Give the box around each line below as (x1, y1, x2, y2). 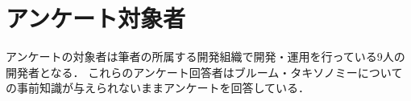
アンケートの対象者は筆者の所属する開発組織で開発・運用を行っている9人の (6, 48, 405, 65)
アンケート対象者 (6, 2, 185, 34)
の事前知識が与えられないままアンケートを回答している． (6, 79, 310, 96)
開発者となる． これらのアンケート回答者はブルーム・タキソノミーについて (6, 63, 403, 80)
